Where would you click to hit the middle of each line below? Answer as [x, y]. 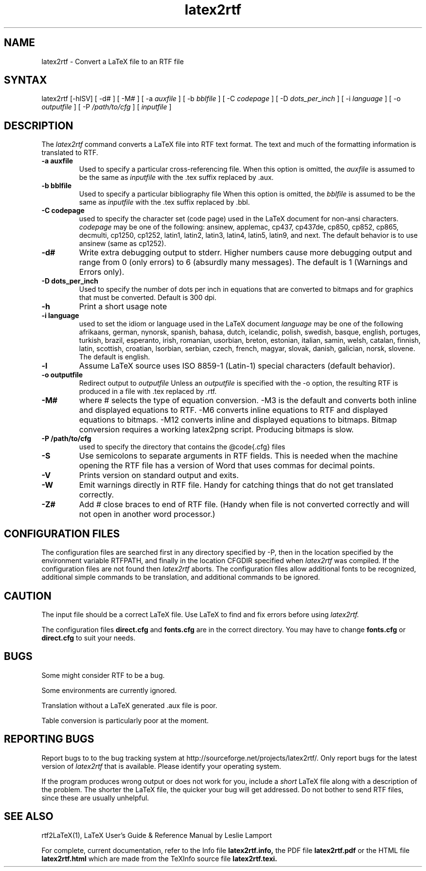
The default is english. [115, 357]
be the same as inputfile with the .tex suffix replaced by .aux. [176, 178]
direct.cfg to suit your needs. [89, 638]
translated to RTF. [70, 153]
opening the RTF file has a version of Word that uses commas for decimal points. [227, 466]
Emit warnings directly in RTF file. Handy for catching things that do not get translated [236, 485]
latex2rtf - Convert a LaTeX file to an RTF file [113, 61]
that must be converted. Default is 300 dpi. [148, 298]
